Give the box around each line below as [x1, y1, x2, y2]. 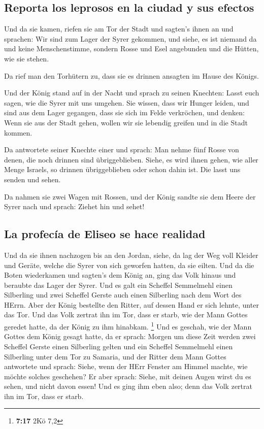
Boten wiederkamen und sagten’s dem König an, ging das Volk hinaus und [4, 270, 236, 280]
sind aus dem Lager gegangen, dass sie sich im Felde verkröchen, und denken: [4, 107, 245, 118]
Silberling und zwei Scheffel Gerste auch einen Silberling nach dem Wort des [4, 289, 242, 300]
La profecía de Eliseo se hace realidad [4, 226, 206, 242]
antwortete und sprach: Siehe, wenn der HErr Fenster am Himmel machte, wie [4, 361, 248, 372]
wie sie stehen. [4, 53, 49, 63]
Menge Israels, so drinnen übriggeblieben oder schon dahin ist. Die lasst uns [4, 164, 241, 175]
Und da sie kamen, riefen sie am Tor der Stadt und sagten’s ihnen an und [4, 23, 234, 34]
